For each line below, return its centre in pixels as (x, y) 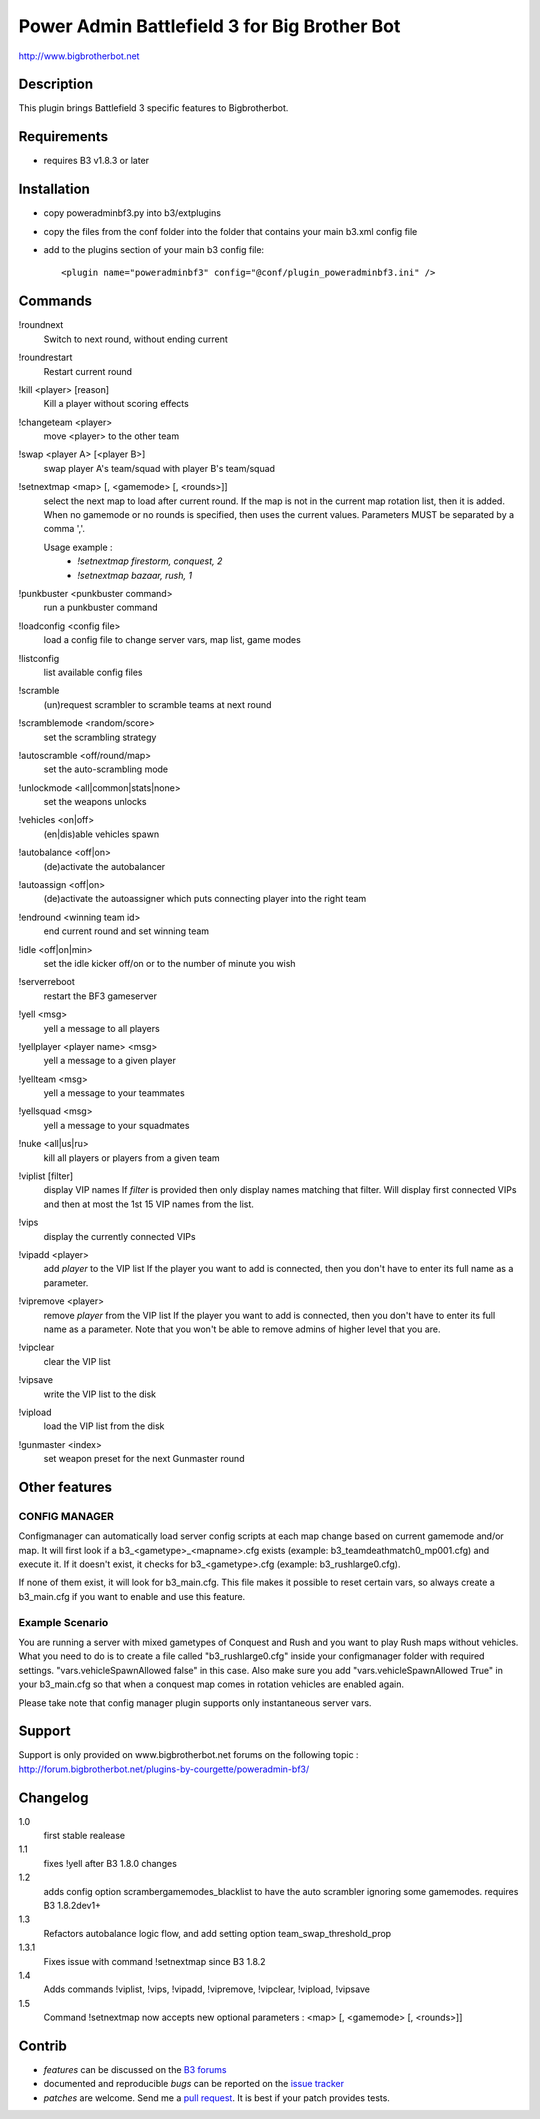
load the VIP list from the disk (104, 1426)
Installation (54, 189)
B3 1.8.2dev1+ (72, 1906)
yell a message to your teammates (114, 1093)
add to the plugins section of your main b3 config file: (154, 250)
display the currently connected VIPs (119, 1236)
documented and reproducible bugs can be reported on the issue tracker (194, 2084)
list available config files (93, 672)
